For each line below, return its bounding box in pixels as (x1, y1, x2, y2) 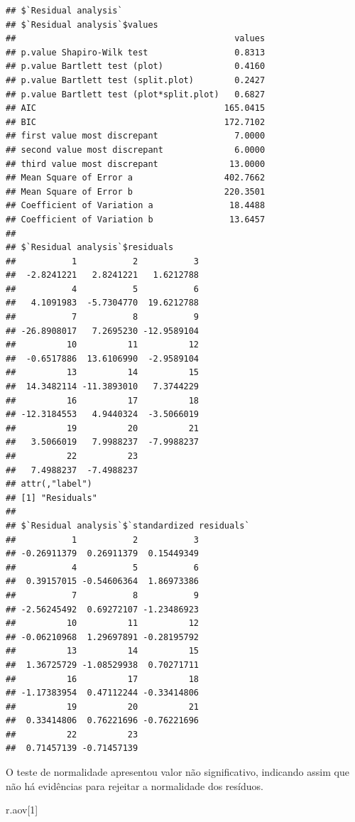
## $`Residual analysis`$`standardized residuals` (6, 520, 250, 531)
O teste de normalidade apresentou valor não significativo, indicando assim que (6, 764, 349, 779)
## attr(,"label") (6, 479, 92, 490)
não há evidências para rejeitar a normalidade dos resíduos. (6, 778, 263, 793)
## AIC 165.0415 (6, 103, 266, 114)
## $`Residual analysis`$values (6, 19, 158, 30)
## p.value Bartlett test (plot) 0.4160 (6, 61, 266, 72)
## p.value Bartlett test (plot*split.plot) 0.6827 (6, 89, 266, 99)
